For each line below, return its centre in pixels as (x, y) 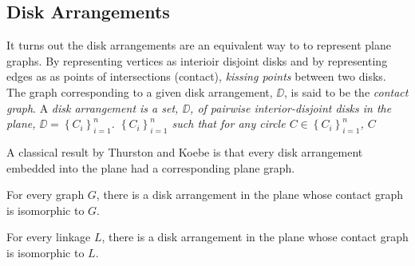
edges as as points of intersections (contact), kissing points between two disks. (196, 76)
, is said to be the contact (346, 91)
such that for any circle (229, 123)
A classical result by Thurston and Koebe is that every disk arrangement (185, 151)
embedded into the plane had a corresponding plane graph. (151, 167)
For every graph (45, 195)
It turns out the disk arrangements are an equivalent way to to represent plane (199, 45)
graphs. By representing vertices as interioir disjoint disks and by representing (197, 60)
